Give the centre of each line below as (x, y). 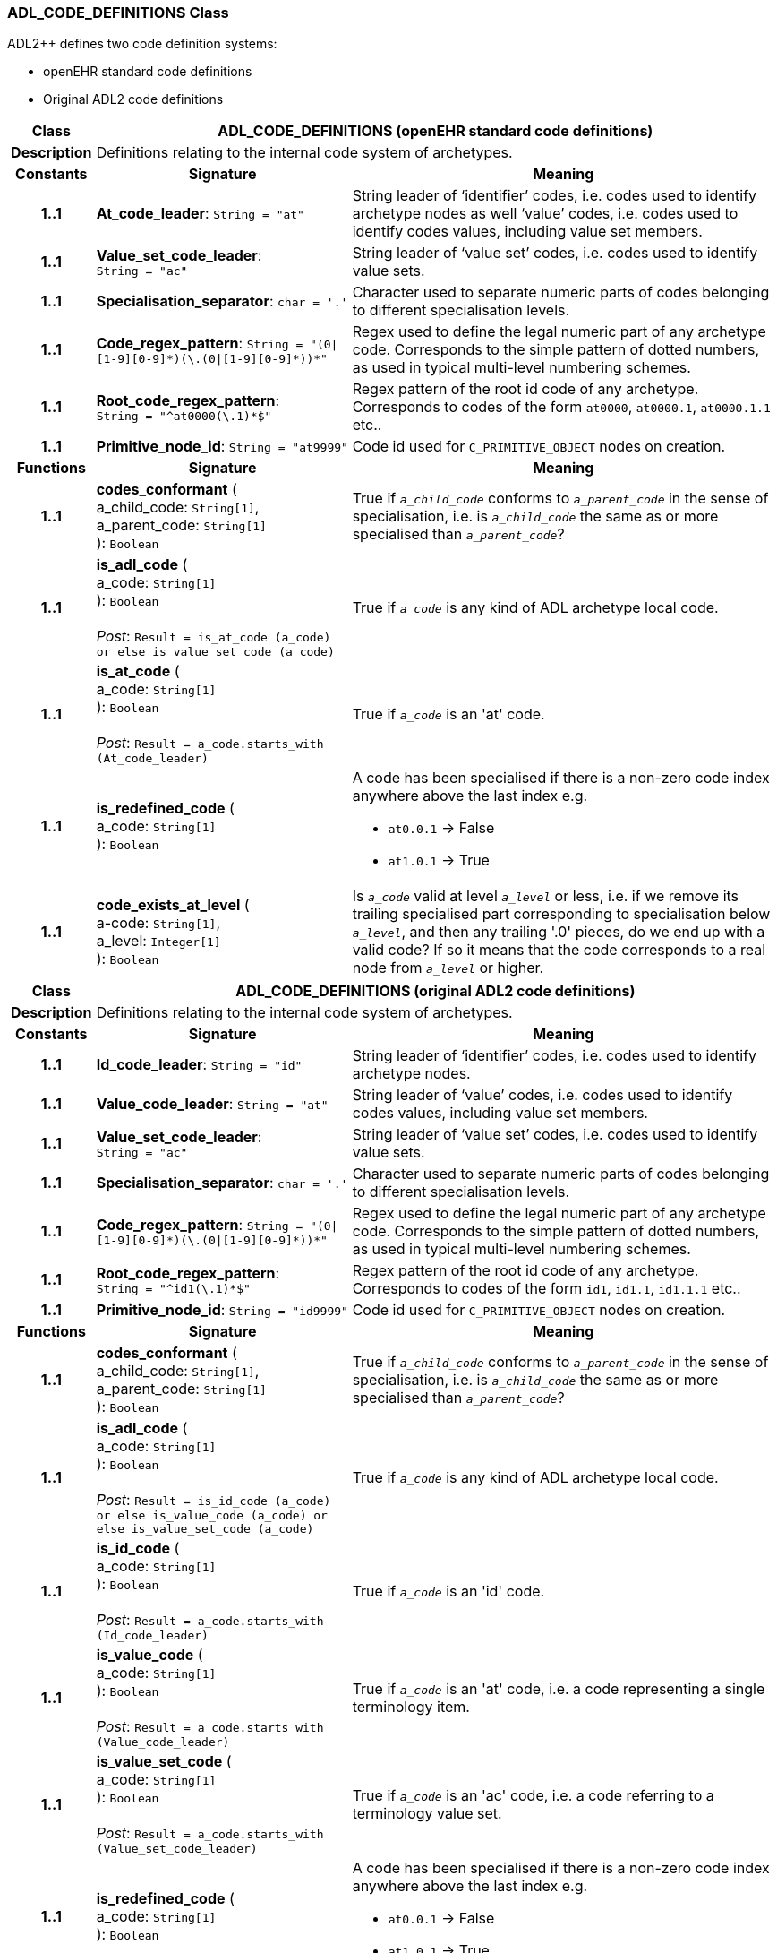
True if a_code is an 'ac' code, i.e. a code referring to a (533, 1795)
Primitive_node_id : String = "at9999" (222, 447)
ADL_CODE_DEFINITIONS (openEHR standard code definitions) (435, 131)
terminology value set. (427, 1813)
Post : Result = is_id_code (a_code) (213, 1500)
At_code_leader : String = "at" (200, 214)
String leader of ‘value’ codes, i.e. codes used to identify (542, 1095)
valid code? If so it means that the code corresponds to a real (559, 950)
